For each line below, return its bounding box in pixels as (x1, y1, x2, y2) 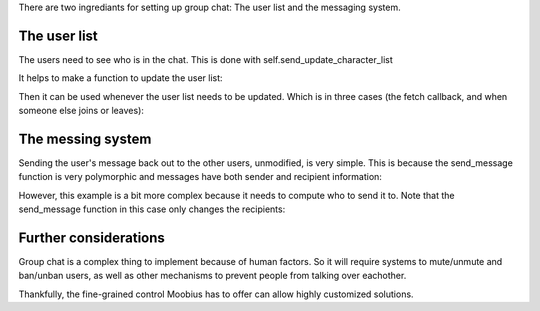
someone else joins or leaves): (18, 105, 145, 117)
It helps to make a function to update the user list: (18, 72, 224, 84)
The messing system (18, 130, 152, 147)
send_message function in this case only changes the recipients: (18, 203, 286, 215)
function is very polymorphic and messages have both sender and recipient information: (18, 171, 382, 183)
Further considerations (18, 229, 165, 246)
